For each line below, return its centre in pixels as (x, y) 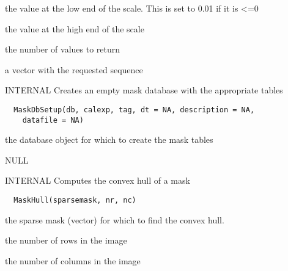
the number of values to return (63, 49)
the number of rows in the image (66, 240)
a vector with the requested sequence (74, 69)
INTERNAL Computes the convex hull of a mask (98, 180)
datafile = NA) (53, 120)
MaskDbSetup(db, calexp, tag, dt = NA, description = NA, (134, 110)
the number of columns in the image (73, 260)
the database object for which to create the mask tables (109, 139)
